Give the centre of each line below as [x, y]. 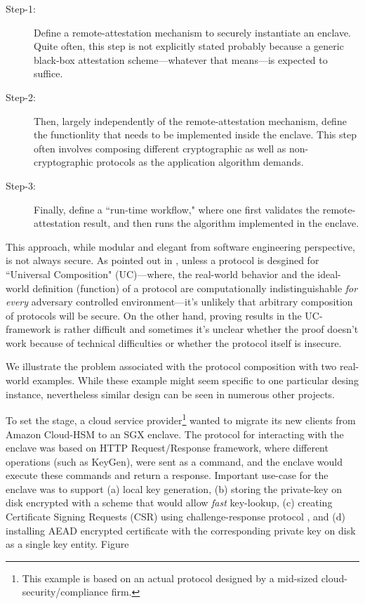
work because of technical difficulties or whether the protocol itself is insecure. [174, 342]
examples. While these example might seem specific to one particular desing [195, 380]
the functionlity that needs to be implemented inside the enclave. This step [195, 134]
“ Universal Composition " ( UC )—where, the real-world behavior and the [160, 274]
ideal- [329, 274]
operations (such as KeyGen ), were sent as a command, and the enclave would [174, 461]
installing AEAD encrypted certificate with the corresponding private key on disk [181, 530]
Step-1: [21, 8]
